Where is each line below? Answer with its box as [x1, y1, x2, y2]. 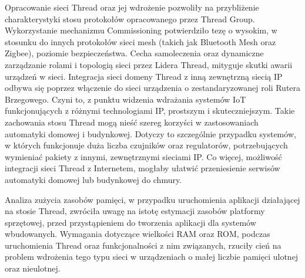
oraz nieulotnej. [5, 262, 61, 274]
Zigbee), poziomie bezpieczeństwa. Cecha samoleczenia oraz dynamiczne [5, 47, 264, 59]
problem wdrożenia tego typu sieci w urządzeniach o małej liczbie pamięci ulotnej [5, 250, 299, 263]
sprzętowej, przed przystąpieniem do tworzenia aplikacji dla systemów [5, 216, 256, 228]
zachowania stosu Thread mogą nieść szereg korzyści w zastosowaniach [5, 116, 259, 128]
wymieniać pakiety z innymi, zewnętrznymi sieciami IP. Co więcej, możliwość [5, 150, 282, 162]
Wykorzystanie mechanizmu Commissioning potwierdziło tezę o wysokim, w [5, 24, 277, 36]
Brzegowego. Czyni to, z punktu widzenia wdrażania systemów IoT [5, 93, 246, 105]
